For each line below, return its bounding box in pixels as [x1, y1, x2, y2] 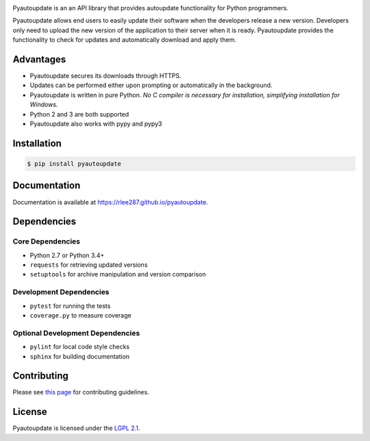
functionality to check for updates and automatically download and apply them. [12, 36, 236, 44]
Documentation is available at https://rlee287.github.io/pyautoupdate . [12, 198, 208, 206]
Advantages [12, 53, 66, 65]
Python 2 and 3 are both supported [29, 110, 129, 118]
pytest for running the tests [29, 302, 111, 310]
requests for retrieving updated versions [29, 261, 148, 269]
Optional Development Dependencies [12, 328, 140, 337]
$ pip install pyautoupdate [27, 160, 121, 168]
